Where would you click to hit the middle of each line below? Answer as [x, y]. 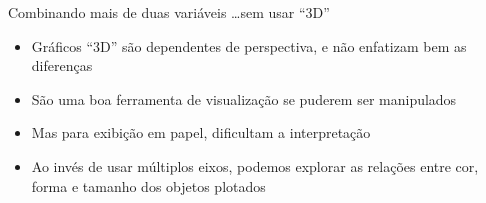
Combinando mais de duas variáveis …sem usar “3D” [169, 12]
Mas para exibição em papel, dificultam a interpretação [201, 132]
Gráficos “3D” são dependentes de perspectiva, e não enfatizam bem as [249, 45]
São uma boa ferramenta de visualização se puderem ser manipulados [244, 98]
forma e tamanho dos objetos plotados [148, 185]
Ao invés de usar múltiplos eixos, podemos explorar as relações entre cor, [255, 165]
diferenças [62, 65]
